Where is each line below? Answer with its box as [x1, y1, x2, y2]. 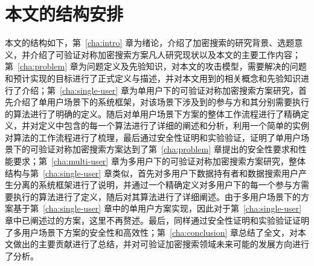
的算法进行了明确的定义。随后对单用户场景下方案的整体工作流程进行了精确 [5, 107, 301, 120]
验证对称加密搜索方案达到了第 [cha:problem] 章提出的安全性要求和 [38, 143, 298, 155]
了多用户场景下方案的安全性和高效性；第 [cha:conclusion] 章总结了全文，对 [5, 225, 298, 238]
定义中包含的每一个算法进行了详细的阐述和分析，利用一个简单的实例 [38, 119, 309, 132]
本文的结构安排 [5, 1, 124, 26]
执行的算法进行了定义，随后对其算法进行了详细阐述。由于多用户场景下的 [13, 190, 301, 203]
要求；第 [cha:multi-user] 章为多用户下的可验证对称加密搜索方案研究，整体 [13, 155, 306, 167]
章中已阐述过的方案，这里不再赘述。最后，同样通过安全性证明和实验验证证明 [5, 214, 309, 227]
